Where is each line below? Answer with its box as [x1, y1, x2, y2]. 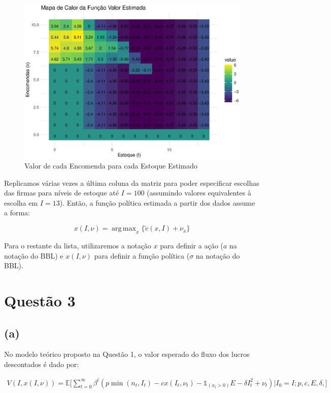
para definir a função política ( [94, 250, 190, 261]
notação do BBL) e [4, 250, 63, 261]
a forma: [4, 207, 30, 218]
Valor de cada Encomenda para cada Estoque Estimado [24, 160, 197, 171]
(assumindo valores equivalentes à [147, 187, 251, 198]
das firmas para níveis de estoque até [4, 187, 119, 198]
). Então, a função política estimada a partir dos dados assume [59, 197, 255, 208]
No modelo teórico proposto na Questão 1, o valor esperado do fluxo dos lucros [4, 349, 250, 359]
